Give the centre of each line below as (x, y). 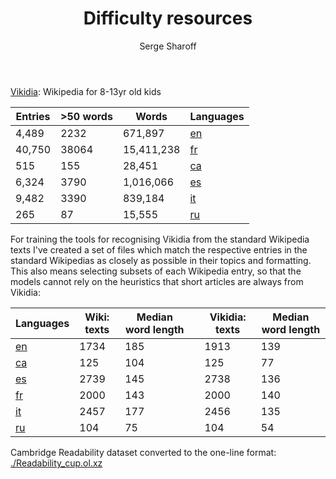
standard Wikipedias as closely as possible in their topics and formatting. (161, 260)
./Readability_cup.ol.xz (56, 463)
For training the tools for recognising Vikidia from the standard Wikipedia (160, 239)
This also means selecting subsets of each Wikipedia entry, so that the (156, 271)
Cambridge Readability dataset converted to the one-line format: (143, 452)
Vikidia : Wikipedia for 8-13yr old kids (86, 91)
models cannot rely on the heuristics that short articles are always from (157, 281)
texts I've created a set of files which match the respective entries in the (159, 249)
